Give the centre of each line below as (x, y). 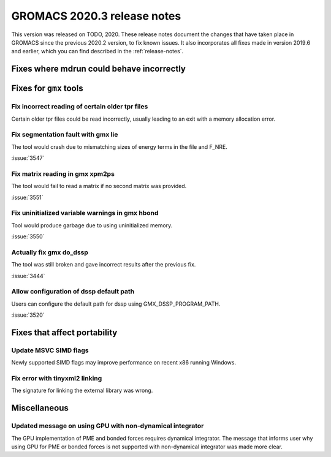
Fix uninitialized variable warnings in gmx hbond (85, 213)
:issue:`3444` (28, 276)
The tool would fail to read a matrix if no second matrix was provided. (99, 186)
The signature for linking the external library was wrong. (82, 391)
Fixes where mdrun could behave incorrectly (99, 69)
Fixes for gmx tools (47, 89)
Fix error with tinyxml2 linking (57, 379)
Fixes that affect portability (64, 332)
